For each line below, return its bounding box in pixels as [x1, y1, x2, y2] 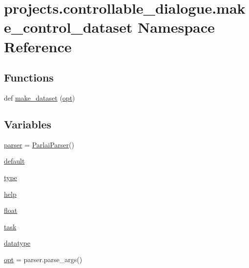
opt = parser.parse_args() [4, 254, 83, 264]
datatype [4, 238, 31, 248]
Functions [4, 70, 54, 85]
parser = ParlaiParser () [4, 139, 74, 149]
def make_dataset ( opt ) [4, 92, 75, 103]
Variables [4, 116, 52, 131]
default [4, 156, 25, 166]
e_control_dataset [4, 17, 133, 37]
